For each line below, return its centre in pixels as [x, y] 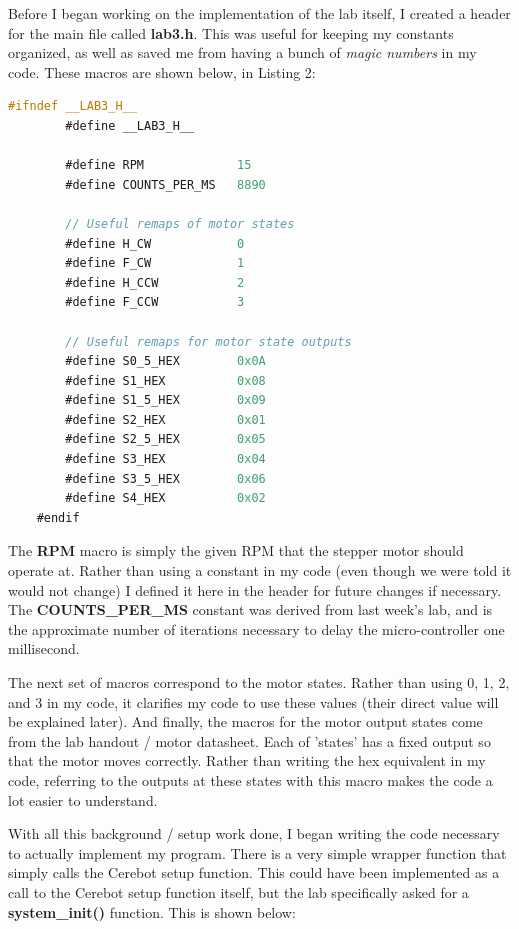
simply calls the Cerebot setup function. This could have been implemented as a [254, 872]
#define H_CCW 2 [155, 282]
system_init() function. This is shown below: [152, 911]
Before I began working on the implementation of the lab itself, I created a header [259, 13]
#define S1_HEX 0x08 [165, 380]
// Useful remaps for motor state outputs [208, 341]
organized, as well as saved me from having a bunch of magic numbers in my [242, 52]
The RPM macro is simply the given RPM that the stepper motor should [236, 550]
